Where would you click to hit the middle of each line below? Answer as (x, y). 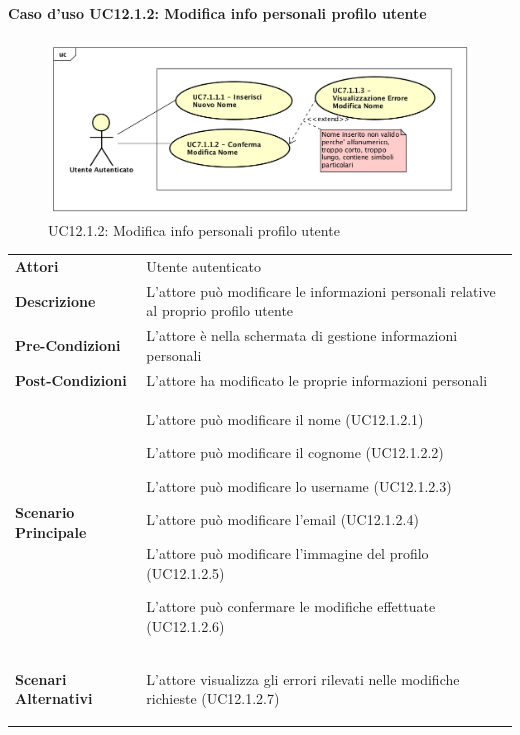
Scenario (45, 512)
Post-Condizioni (71, 379)
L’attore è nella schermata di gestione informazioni (302, 335)
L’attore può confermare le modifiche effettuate (291, 606)
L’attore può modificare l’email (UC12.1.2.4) (282, 519)
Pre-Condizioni (68, 345)
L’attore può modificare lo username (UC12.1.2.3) (299, 485)
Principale (51, 531)
